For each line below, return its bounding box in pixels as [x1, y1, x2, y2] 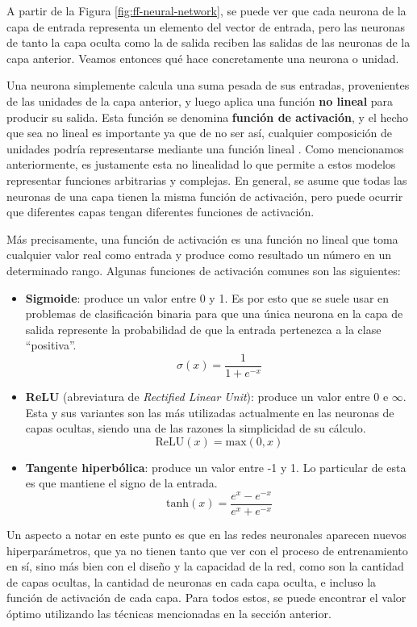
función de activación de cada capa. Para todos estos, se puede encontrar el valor [6, 589, 407, 606]
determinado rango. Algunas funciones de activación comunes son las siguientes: [6, 261, 401, 278]
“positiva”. [25, 336, 77, 353]
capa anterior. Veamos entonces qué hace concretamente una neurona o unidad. [6, 49, 399, 66]
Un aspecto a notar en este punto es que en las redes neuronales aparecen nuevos [6, 526, 407, 543]
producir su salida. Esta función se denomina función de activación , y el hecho [6, 108, 409, 125]
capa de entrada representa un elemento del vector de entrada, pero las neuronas [6, 18, 405, 35]
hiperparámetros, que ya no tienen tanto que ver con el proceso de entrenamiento [6, 541, 408, 558]
